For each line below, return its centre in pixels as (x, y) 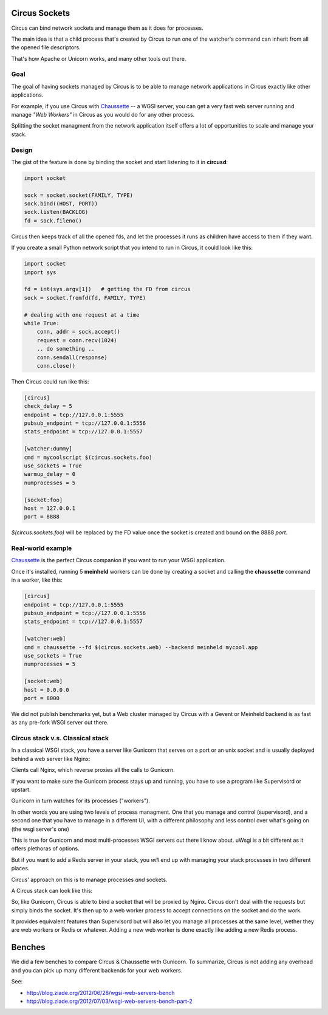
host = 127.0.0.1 (50, 508)
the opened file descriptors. (46, 47)
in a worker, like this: (37, 580)
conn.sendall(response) (72, 357)
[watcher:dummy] (48, 449)
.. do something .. (66, 349)
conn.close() (56, 366)
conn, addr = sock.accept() (79, 332)
